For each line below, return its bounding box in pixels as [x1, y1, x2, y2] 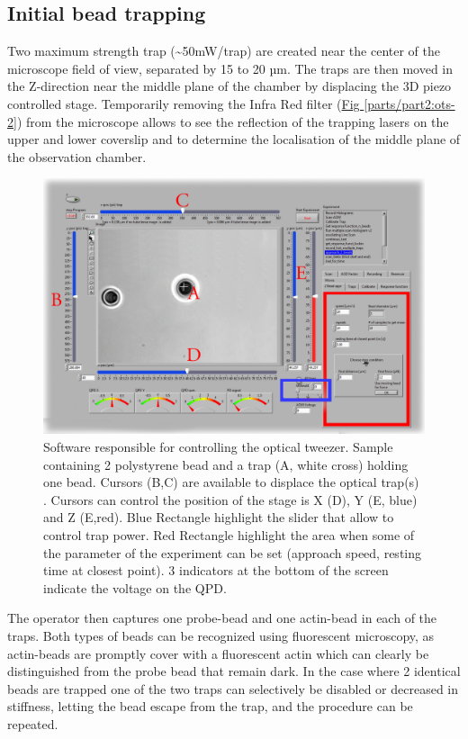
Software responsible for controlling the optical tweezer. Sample [43, 437, 393, 455]
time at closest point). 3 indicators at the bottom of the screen [43, 561, 389, 580]
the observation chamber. [7, 147, 147, 166]
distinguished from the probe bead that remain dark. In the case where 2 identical [7, 662, 461, 680]
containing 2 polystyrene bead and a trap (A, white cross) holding [43, 455, 409, 473]
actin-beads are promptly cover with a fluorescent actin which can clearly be [7, 644, 429, 662]
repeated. [7, 714, 58, 733]
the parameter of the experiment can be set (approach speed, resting [43, 543, 422, 562]
